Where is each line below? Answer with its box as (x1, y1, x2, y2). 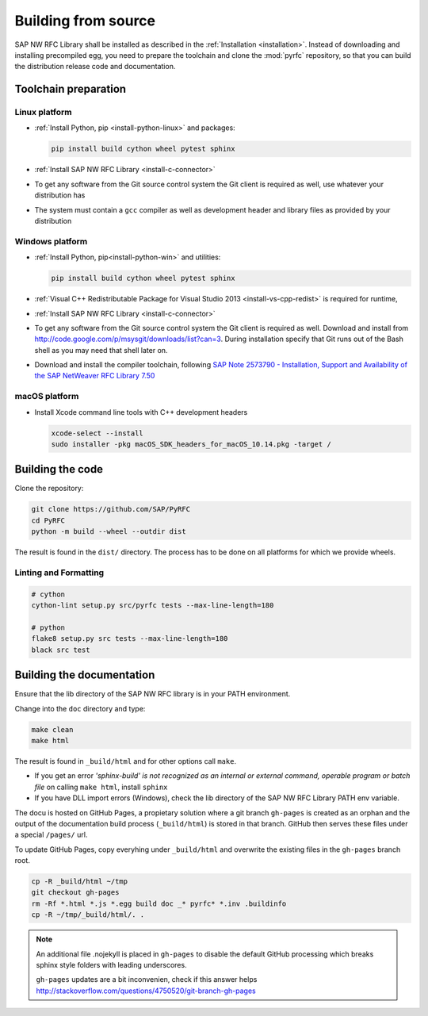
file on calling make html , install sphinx (34, 782, 168, 792)
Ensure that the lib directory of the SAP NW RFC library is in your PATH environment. (14, 689, 291, 699)
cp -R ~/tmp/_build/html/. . (31, 911, 145, 919)
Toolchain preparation (14, 82, 127, 96)
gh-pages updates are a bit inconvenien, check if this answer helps (36, 975, 258, 984)
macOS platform (14, 391, 79, 402)
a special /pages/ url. (14, 830, 88, 840)
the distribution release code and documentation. (14, 62, 176, 71)
